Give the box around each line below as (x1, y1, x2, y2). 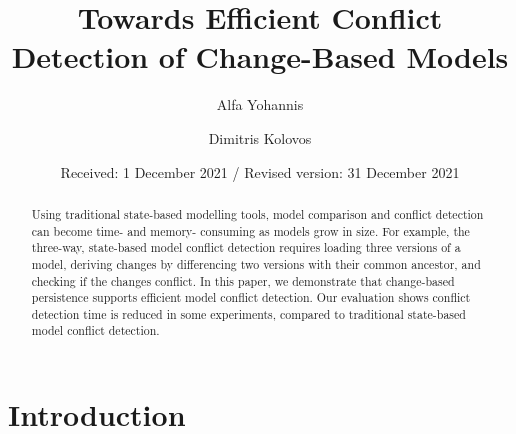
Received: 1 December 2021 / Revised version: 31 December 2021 (60, 161, 460, 182)
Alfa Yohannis (216, 94, 304, 115)
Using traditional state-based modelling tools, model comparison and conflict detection (31, 205, 484, 222)
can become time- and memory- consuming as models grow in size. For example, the (31, 222, 470, 239)
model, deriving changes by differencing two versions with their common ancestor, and (31, 255, 481, 272)
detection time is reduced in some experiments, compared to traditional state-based (31, 305, 466, 322)
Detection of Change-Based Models (11, 36, 509, 77)
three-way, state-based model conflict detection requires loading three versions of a (31, 239, 461, 256)
